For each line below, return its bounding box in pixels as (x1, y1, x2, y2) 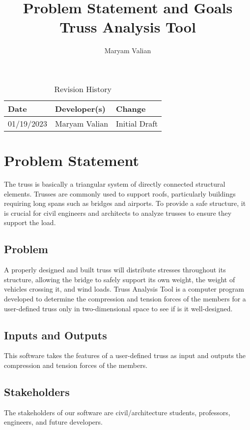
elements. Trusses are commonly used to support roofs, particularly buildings (4, 188, 236, 198)
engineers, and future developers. (4, 417, 103, 427)
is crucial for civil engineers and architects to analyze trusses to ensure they (4, 207, 232, 218)
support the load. (4, 217, 56, 228)
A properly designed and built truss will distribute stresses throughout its (4, 265, 226, 275)
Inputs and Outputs (4, 327, 107, 342)
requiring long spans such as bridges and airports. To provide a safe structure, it (4, 198, 246, 208)
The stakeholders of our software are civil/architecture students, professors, (4, 407, 230, 417)
